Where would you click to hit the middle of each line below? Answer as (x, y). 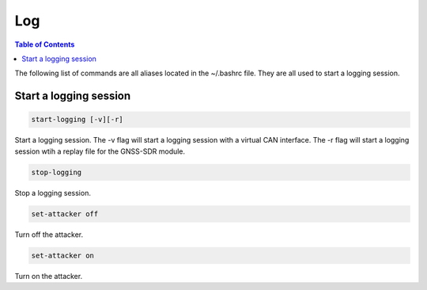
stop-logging (57, 172)
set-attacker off (65, 214)
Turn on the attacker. (49, 276)
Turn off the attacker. (49, 235)
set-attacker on (63, 255)
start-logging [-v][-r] (77, 120)
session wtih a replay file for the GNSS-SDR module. (100, 151)
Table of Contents (45, 44)
